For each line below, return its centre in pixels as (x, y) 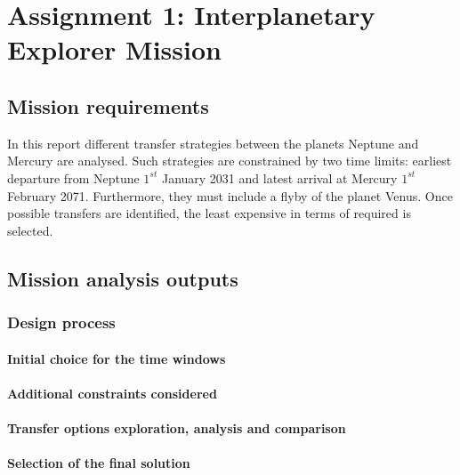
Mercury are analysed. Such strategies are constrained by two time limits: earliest (230, 161)
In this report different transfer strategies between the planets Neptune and (213, 143)
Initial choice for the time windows (117, 358)
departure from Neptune (73, 177)
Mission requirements (108, 105)
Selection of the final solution (99, 463)
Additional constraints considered (112, 393)
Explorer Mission (114, 49)
